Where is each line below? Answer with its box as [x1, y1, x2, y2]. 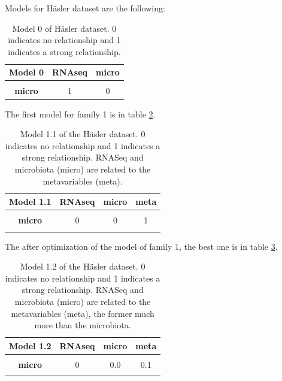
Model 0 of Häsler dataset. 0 [12, 22, 117, 34]
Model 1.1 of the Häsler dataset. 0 [20, 128, 145, 140]
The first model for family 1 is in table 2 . [5, 107, 156, 120]
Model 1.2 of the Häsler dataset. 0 [20, 260, 145, 273]
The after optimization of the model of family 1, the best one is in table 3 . [5, 240, 278, 252]
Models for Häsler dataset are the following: [5, 2, 165, 14]
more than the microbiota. [34, 319, 131, 331]
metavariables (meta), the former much [11, 307, 154, 319]
